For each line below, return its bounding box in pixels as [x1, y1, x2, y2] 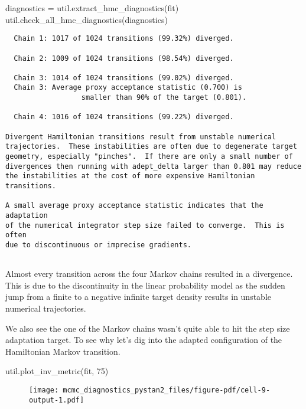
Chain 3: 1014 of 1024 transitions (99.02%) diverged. [14, 73, 234, 82]
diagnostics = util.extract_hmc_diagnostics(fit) [5, 2, 179, 14]
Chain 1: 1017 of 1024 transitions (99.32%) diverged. [14, 34, 234, 43]
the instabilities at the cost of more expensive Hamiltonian [5, 172, 255, 181]
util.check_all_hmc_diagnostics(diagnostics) [5, 13, 168, 25]
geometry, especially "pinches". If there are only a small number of [5, 152, 293, 161]
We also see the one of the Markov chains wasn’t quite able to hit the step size [5, 322, 290, 334]
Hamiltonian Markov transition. [5, 345, 121, 357]
